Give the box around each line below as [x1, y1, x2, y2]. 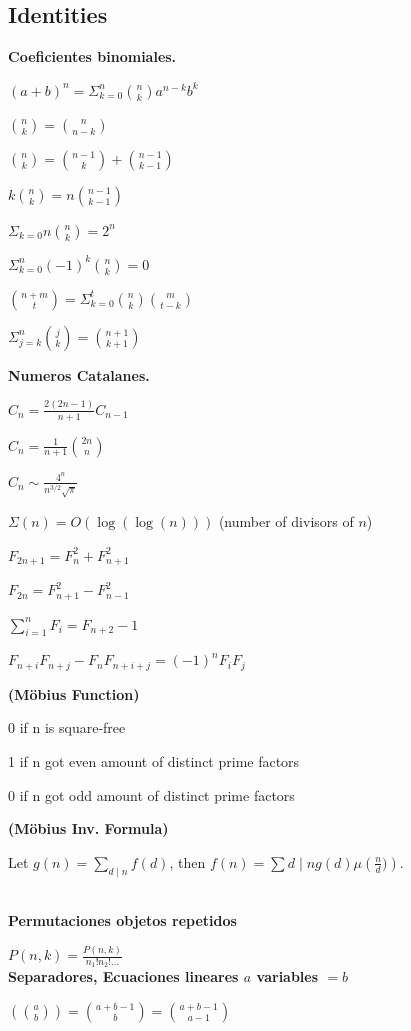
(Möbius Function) [8, 683, 140, 704]
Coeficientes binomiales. [8, 46, 177, 67]
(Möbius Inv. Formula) [8, 818, 169, 839]
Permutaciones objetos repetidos [8, 910, 237, 931]
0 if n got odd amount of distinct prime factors [8, 784, 295, 805]
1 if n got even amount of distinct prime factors [8, 750, 300, 771]
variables [256, 966, 319, 987]
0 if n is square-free [8, 717, 126, 738]
